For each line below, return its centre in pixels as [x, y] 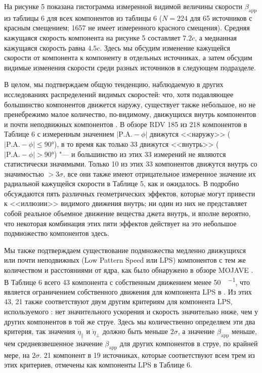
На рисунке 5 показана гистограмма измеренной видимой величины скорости [123, 6]
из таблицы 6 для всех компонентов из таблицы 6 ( [83, 17]
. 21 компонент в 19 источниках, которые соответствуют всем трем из [147, 355]
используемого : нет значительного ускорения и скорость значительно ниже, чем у [131, 312]
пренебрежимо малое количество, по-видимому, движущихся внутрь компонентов [130, 114]
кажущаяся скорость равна [45, 47]
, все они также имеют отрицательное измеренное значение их [159, 173]
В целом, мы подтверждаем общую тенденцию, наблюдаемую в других [114, 84]
